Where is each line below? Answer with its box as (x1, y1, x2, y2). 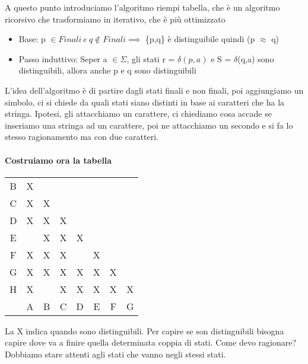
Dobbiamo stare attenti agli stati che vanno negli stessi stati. (5, 347, 226, 360)
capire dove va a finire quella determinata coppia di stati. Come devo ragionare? (5, 336, 297, 349)
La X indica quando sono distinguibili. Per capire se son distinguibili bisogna (5, 324, 284, 337)
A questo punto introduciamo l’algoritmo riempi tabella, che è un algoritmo (5, 1, 280, 13)
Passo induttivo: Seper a (18, 52, 107, 65)
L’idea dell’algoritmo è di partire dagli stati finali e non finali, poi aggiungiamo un (5, 84, 304, 96)
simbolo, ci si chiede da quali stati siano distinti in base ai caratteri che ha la (5, 95, 285, 108)
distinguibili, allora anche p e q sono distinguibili (18, 64, 196, 76)
